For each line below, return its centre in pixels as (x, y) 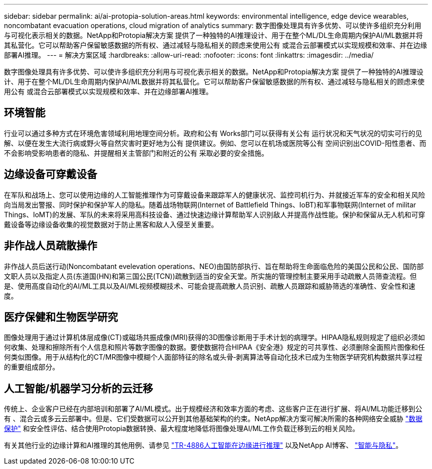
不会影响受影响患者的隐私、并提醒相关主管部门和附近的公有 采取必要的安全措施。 (136, 153)
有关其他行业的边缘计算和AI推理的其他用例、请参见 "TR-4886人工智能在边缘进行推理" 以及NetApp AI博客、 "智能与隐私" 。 (203, 445)
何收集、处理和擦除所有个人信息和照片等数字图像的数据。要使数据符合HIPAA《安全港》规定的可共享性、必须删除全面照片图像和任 (215, 347)
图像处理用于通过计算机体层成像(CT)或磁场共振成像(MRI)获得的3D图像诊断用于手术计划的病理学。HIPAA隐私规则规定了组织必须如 (215, 337)
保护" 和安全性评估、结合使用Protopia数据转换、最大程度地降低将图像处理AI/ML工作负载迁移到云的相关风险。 (182, 429)
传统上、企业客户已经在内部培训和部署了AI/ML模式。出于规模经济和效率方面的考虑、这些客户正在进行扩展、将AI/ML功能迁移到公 (213, 409)
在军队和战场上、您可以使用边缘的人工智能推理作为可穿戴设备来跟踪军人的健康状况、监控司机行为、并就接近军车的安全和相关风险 (215, 195)
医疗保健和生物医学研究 (61, 317)
